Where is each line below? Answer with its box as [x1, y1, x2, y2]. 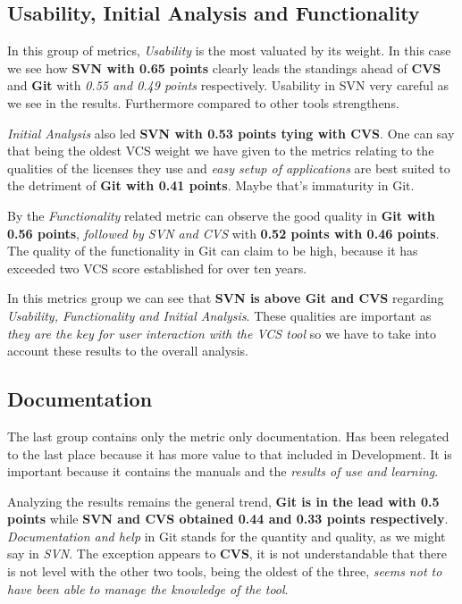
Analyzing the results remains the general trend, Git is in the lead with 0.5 [7, 491, 440, 510]
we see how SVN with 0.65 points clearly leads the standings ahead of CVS [7, 58, 441, 77]
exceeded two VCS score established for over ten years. [7, 258, 307, 277]
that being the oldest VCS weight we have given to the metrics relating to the [7, 141, 434, 160]
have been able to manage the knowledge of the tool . [7, 579, 289, 598]
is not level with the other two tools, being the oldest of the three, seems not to [7, 562, 442, 581]
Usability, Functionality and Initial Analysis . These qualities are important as [7, 306, 432, 324]
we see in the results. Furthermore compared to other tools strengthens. [7, 93, 399, 112]
